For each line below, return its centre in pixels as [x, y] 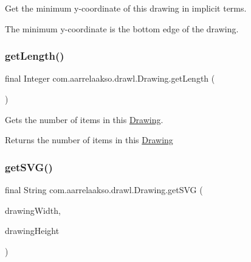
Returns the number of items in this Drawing [89, 140]
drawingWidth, [33, 210]
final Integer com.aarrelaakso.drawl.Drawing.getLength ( [110, 78]
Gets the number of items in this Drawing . [84, 119]
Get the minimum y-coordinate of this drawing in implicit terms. [126, 8]
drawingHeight [32, 231]
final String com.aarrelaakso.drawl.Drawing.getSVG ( [104, 189]
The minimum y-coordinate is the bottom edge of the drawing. [122, 28]
